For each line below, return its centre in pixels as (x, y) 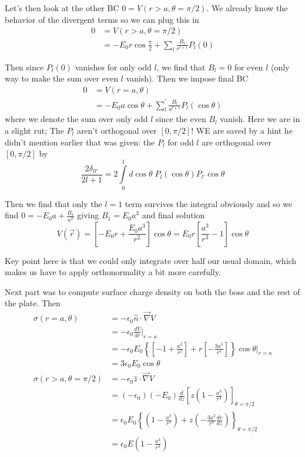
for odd (181, 142)
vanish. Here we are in (260, 119)
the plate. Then (33, 303)
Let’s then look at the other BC (62, 8)
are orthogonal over (237, 142)
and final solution (173, 215)
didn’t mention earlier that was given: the (80, 142)
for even (249, 67)
